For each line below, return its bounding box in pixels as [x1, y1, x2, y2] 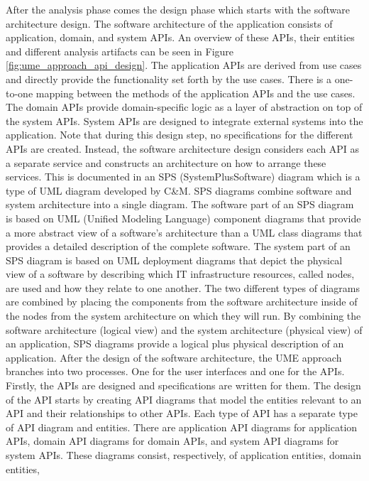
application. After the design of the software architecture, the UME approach [6, 350, 342, 364]
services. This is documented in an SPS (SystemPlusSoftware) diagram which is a [6, 169, 360, 184]
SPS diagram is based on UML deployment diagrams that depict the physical [6, 252, 343, 267]
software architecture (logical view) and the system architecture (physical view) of [6, 322, 363, 337]
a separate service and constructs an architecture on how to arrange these [6, 155, 326, 170]
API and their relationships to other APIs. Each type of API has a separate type [6, 406, 358, 421]
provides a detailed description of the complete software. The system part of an [6, 239, 351, 254]
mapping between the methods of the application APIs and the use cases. [35, 85, 356, 100]
